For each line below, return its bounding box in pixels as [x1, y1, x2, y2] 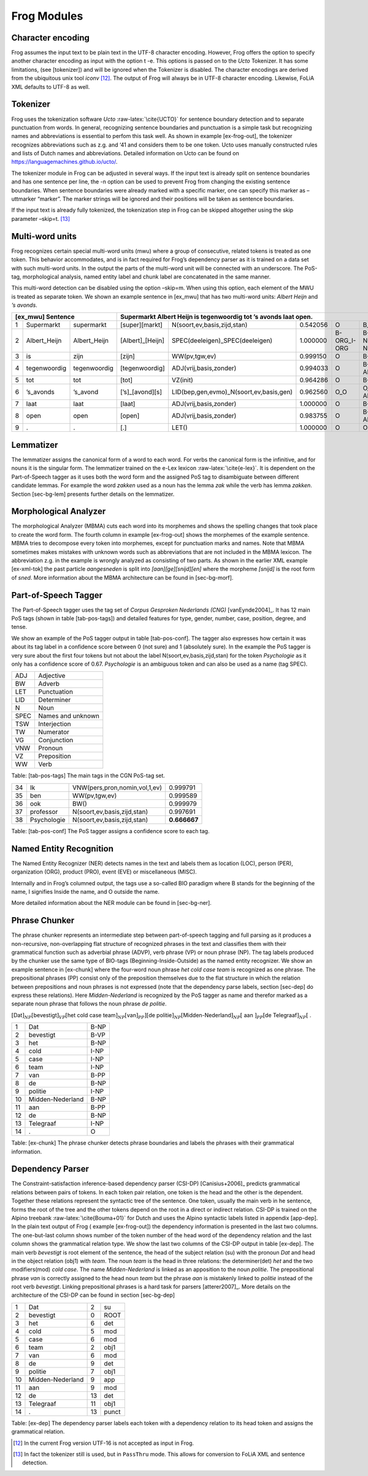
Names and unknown [38, 712, 100, 720]
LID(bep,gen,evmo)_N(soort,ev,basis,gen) [172, 388, 293, 396]
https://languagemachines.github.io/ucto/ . [11, 158, 118, 166]
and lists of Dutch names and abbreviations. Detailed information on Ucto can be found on [11, 150, 239, 157]
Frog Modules [11, 9, 83, 23]
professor [29, 807, 58, 816]
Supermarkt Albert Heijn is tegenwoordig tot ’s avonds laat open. [120, 313, 313, 321]
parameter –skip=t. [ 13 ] [11, 215, 71, 222]
